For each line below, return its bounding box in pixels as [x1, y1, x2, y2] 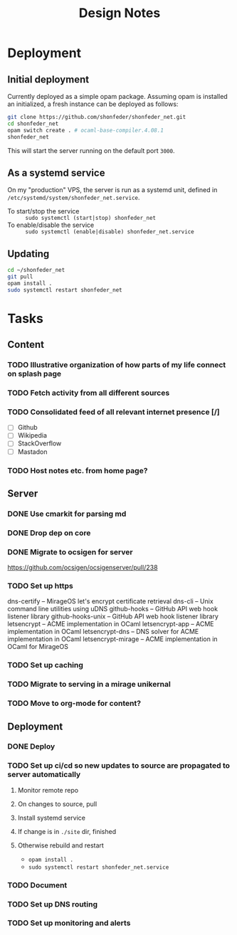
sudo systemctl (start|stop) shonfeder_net [25, 215, 157, 222]
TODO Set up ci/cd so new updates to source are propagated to [7, 761, 230, 771]
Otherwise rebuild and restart [17, 841, 105, 850]
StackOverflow [17, 439, 62, 448]
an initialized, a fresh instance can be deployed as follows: [7, 100, 179, 108]
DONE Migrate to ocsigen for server [7, 546, 133, 556]
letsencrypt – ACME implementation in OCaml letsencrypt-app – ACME [7, 620, 214, 628]
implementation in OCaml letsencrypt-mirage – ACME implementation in [7, 635, 218, 643]
